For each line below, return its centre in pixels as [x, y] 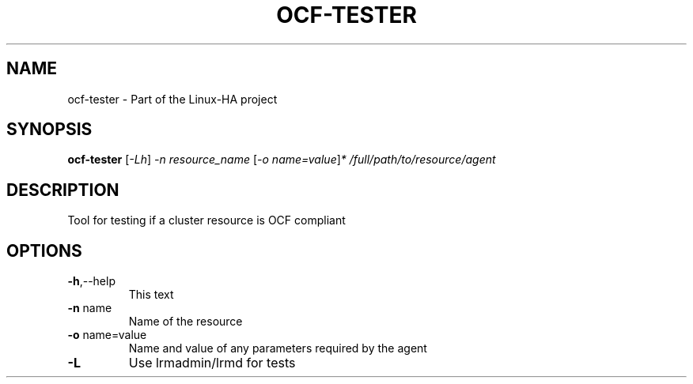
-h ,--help [91, 281]
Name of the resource [186, 322]
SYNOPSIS [49, 130]
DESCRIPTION [63, 190]
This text [151, 295]
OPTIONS [44, 250]
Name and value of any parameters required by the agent [278, 348]
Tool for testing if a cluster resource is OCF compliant [206, 220]
